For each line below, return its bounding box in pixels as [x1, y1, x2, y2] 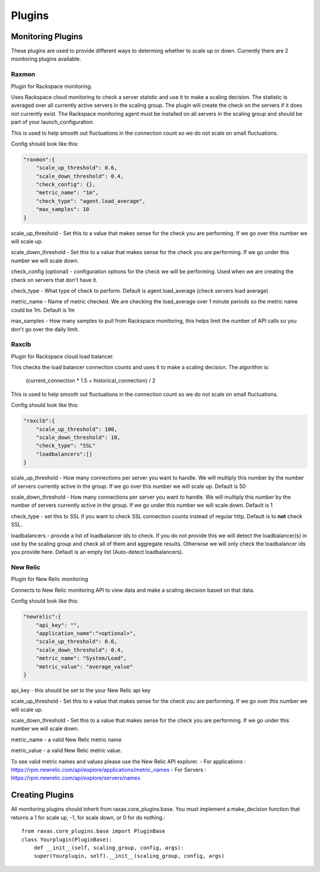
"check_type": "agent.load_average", [36, 198, 146, 204]
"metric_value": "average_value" [36, 663, 133, 670]
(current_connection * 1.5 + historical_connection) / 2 [25, 377, 156, 384]
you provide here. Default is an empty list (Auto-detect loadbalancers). [11, 548, 184, 556]
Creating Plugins [11, 790, 74, 800]
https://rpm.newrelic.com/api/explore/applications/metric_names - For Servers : [11, 766, 207, 773]
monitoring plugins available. [11, 55, 81, 62]
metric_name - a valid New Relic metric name [11, 736, 122, 743]
